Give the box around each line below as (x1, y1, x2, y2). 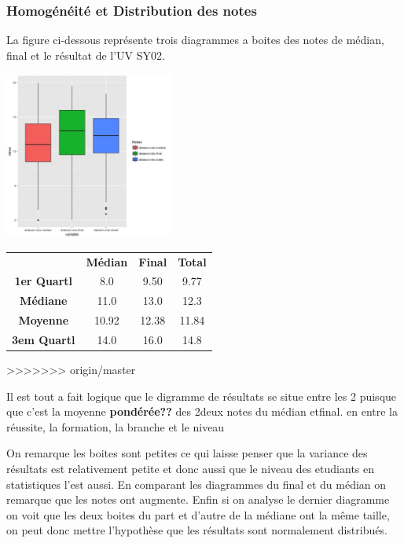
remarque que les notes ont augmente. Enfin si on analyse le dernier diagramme (6, 491, 390, 508)
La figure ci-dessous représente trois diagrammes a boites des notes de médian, (6, 31, 384, 48)
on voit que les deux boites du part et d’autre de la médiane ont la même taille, (6, 506, 390, 523)
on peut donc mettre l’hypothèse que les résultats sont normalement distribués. (6, 522, 387, 538)
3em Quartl (12, 331, 75, 347)
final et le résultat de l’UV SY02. (6, 46, 165, 63)
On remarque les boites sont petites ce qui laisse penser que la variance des (6, 445, 368, 461)
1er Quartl (14, 273, 73, 289)
